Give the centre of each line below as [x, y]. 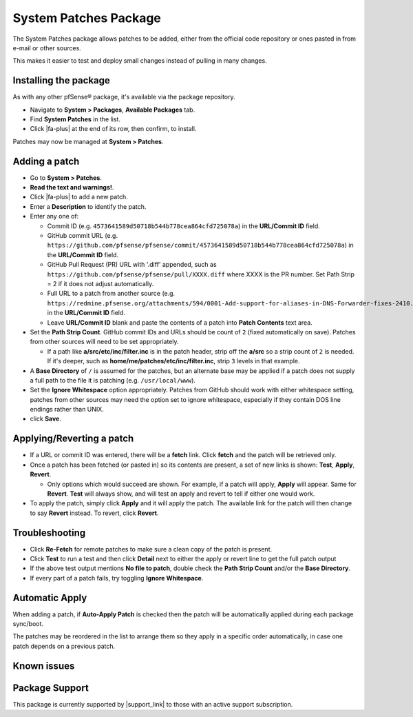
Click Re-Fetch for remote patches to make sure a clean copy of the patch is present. [151, 549]
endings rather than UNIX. [67, 410]
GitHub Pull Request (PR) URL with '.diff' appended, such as [132, 265]
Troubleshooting [49, 533]
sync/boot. [28, 624]
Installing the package [61, 80]
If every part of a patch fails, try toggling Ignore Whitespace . [117, 578]
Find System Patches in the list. [75, 119]
